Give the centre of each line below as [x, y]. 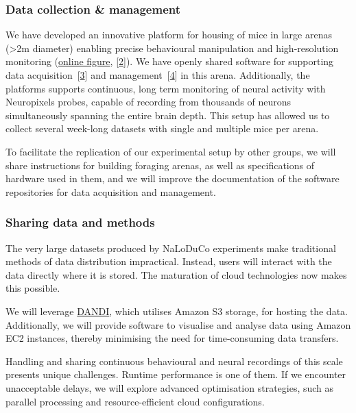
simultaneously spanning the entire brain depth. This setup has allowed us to [168, 115]
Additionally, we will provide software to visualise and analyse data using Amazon [178, 324]
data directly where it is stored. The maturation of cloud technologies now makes [176, 274]
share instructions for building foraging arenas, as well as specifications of [160, 165]
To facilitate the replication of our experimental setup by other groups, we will [171, 151]
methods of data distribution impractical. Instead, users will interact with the [169, 261]
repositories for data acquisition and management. [111, 191]
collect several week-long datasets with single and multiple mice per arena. [162, 128]
